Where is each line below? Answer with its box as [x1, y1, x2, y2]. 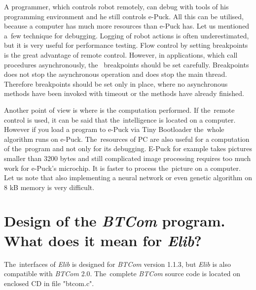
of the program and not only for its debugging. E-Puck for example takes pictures [4, 143, 252, 154]
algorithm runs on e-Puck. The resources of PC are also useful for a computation [4, 133, 250, 144]
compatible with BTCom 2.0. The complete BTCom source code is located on [4, 268, 241, 279]
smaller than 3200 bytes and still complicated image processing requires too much [4, 153, 251, 163]
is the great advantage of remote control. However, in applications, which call [4, 49, 238, 60]
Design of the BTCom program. [4, 211, 225, 231]
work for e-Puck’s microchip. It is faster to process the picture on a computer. [4, 162, 241, 173]
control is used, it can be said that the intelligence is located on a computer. [4, 114, 236, 125]
